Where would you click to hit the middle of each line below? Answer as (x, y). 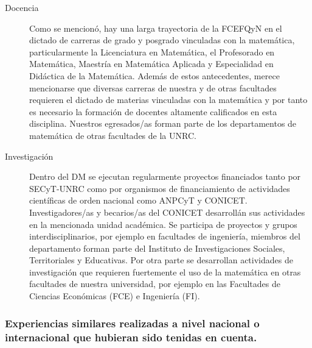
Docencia (22, 7)
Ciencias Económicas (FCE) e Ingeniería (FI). (115, 296)
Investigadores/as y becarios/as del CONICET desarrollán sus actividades (167, 212)
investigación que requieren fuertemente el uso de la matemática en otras (165, 272)
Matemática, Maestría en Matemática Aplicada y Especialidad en (151, 64)
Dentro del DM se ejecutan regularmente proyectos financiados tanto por (165, 176)
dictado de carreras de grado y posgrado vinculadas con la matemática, (162, 40)
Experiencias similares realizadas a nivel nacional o (132, 323)
